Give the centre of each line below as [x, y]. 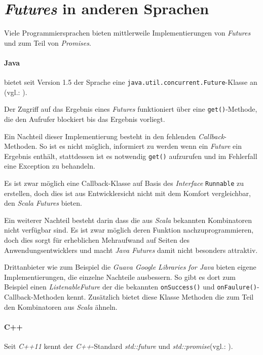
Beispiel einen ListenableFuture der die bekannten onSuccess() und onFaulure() [130, 287]
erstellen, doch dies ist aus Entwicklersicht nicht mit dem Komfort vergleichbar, [127, 193]
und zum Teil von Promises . [48, 42]
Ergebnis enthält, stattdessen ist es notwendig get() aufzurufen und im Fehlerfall [131, 156]
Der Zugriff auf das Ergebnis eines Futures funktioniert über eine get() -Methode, [131, 109]
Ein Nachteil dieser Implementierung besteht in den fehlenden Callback [114, 136]
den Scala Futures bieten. [43, 203]
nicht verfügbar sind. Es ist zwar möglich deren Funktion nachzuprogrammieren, [129, 230]
